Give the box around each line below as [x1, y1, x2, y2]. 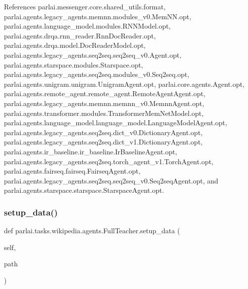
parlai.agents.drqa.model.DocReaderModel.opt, [4, 40, 146, 50]
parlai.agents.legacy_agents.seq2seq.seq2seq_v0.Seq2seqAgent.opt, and [4, 175, 218, 185]
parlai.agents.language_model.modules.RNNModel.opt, [4, 21, 171, 31]
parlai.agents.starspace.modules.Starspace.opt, [4, 59, 143, 70]
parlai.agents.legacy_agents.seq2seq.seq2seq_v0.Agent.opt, [4, 49, 181, 60]
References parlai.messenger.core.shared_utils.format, [4, 1, 166, 11]
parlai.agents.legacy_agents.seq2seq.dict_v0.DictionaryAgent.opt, [4, 127, 203, 137]
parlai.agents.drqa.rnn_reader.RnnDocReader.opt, [4, 30, 156, 40]
